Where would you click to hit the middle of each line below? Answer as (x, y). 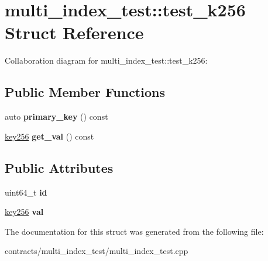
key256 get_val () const (49, 136)
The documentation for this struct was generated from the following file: (134, 231)
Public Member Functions (85, 92)
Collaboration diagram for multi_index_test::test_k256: (106, 60)
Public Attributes (59, 167)
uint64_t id (26, 192)
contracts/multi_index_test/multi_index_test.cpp (97, 251)
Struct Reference (74, 32)
